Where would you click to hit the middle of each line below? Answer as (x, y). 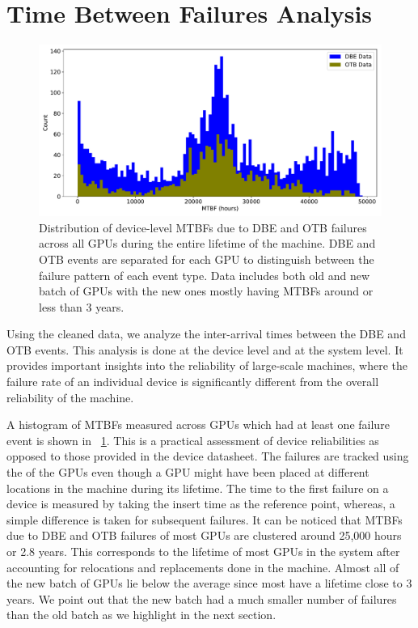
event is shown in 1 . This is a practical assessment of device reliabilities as (193, 440)
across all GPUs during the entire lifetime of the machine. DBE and (207, 243)
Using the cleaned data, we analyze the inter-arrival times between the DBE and (206, 334)
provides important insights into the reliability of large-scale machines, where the (207, 365)
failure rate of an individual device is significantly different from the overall (193, 382)
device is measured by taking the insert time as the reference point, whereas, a (201, 504)
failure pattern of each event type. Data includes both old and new (205, 275)
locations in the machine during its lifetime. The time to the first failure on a (198, 488)
